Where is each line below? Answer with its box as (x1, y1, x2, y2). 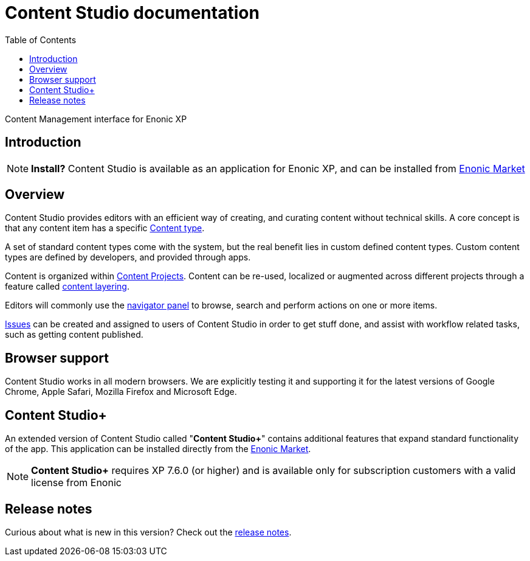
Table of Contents (5, 34, 77, 45)
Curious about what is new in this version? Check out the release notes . (5, 526, 292, 537)
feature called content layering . (5, 281, 129, 292)
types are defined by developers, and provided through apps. (5, 252, 251, 263)
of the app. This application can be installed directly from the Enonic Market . (5, 444, 311, 455)
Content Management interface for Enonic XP (5, 113, 187, 124)
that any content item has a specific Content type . (5, 223, 205, 234)
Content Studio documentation (5, 2, 260, 23)
